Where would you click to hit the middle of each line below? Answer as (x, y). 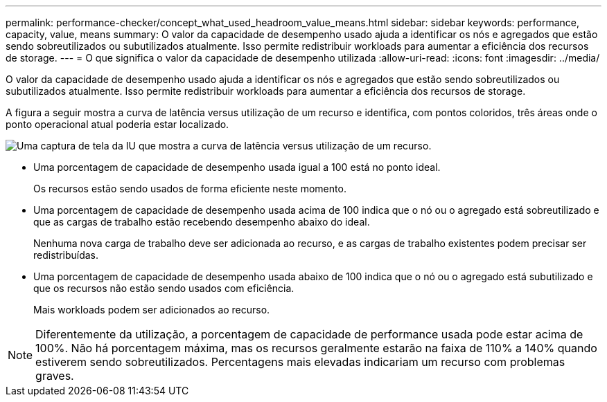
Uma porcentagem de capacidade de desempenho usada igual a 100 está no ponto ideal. (237, 167)
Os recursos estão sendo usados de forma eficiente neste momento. (190, 189)
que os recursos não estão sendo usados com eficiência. (164, 288)
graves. (55, 376)
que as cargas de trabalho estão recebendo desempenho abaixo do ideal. (202, 222)
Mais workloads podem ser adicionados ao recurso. (152, 310)
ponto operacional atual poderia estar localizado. (117, 124)
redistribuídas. (66, 255)
